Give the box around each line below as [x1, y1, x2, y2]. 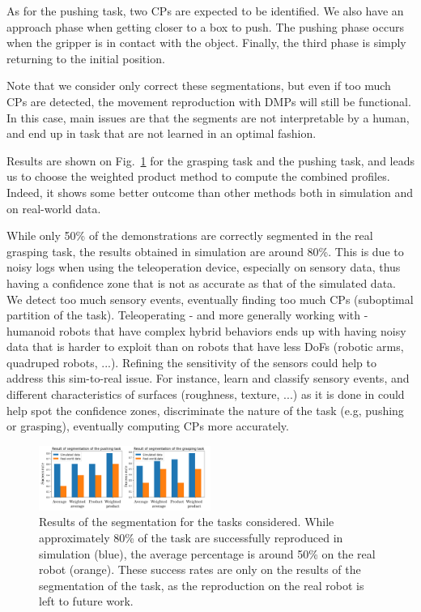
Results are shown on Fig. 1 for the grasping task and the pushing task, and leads [6, 152, 415, 169]
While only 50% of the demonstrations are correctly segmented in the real [6, 227, 373, 244]
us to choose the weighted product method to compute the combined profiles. [6, 168, 390, 185]
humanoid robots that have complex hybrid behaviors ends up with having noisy [6, 322, 406, 339]
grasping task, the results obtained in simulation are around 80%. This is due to [6, 242, 404, 259]
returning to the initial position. [6, 49, 165, 66]
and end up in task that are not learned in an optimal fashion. [6, 125, 317, 142]
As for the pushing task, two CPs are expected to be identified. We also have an [6, 2, 404, 19]
